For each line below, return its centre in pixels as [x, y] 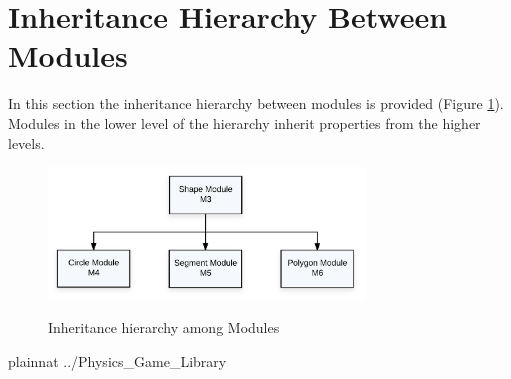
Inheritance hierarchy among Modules [164, 327]
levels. [26, 142]
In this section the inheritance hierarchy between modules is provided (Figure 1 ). [256, 103]
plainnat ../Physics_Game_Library [117, 361]
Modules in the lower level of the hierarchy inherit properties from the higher [244, 122]
